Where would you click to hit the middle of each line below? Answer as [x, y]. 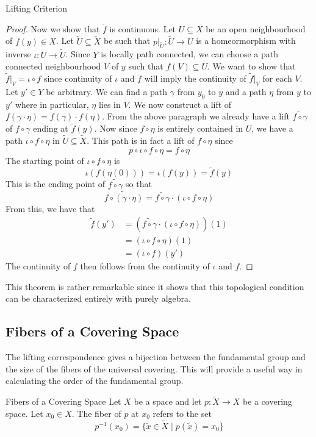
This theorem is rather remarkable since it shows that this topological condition [155, 286]
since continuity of [78, 78]
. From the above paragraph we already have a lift [196, 116]
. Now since [116, 128]
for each [277, 78]
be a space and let [168, 401]
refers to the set [182, 413]
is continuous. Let [143, 28]
